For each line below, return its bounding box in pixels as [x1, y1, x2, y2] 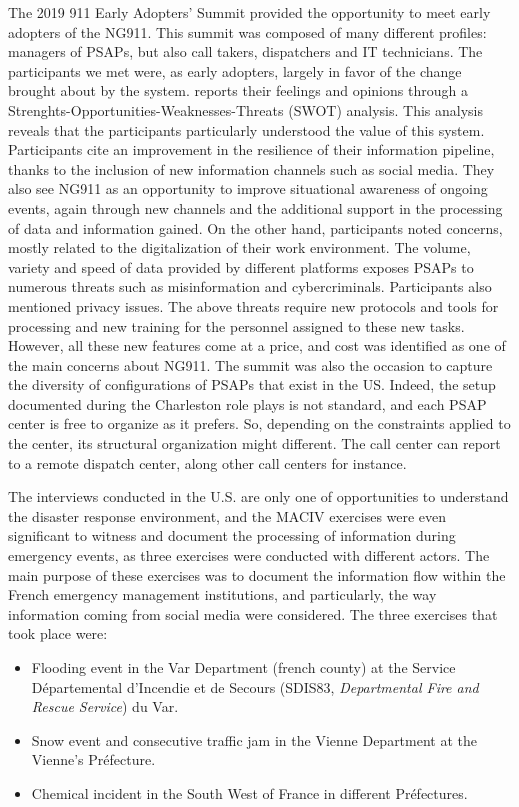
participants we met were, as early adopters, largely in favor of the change [8, 60, 462, 81]
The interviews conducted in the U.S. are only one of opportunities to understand [8, 486, 509, 507]
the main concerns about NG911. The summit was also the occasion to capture [8, 354, 493, 375]
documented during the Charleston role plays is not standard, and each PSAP [8, 393, 487, 414]
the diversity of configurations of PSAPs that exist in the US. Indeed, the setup [8, 374, 496, 395]
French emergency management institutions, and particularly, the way [8, 584, 437, 605]
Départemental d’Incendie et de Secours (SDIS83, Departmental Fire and [31, 676, 479, 697]
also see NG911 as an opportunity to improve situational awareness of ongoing [8, 178, 488, 199]
